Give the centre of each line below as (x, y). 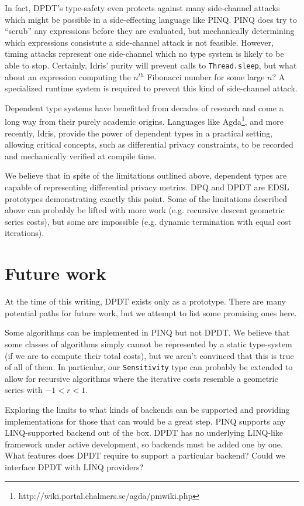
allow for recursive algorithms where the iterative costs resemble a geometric (141, 378)
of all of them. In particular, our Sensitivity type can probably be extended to (149, 367)
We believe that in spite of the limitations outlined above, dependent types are (146, 175)
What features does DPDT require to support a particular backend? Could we (145, 455)
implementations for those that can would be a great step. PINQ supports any (145, 421)
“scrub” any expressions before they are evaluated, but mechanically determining (150, 31)
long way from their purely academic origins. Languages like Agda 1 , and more (144, 121)
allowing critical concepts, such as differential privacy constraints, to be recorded (149, 144)
